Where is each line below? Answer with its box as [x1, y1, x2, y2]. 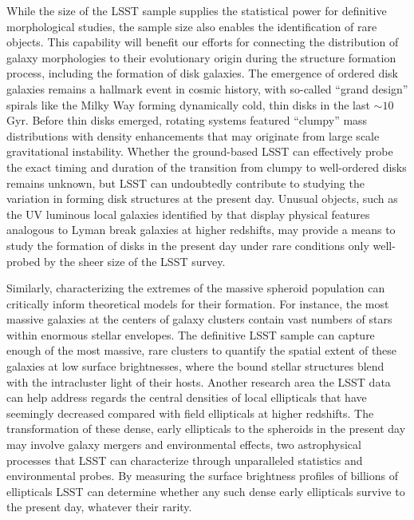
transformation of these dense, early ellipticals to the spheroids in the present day [6, 420, 406, 437]
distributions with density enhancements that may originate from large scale [6, 127, 380, 144]
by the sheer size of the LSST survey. [44, 252, 226, 269]
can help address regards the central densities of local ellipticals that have [6, 389, 367, 406]
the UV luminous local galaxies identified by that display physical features [6, 205, 370, 222]
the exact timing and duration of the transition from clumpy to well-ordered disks [6, 158, 407, 175]
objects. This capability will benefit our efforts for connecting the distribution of [6, 34, 399, 50]
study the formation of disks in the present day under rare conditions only [6, 236, 369, 253]
